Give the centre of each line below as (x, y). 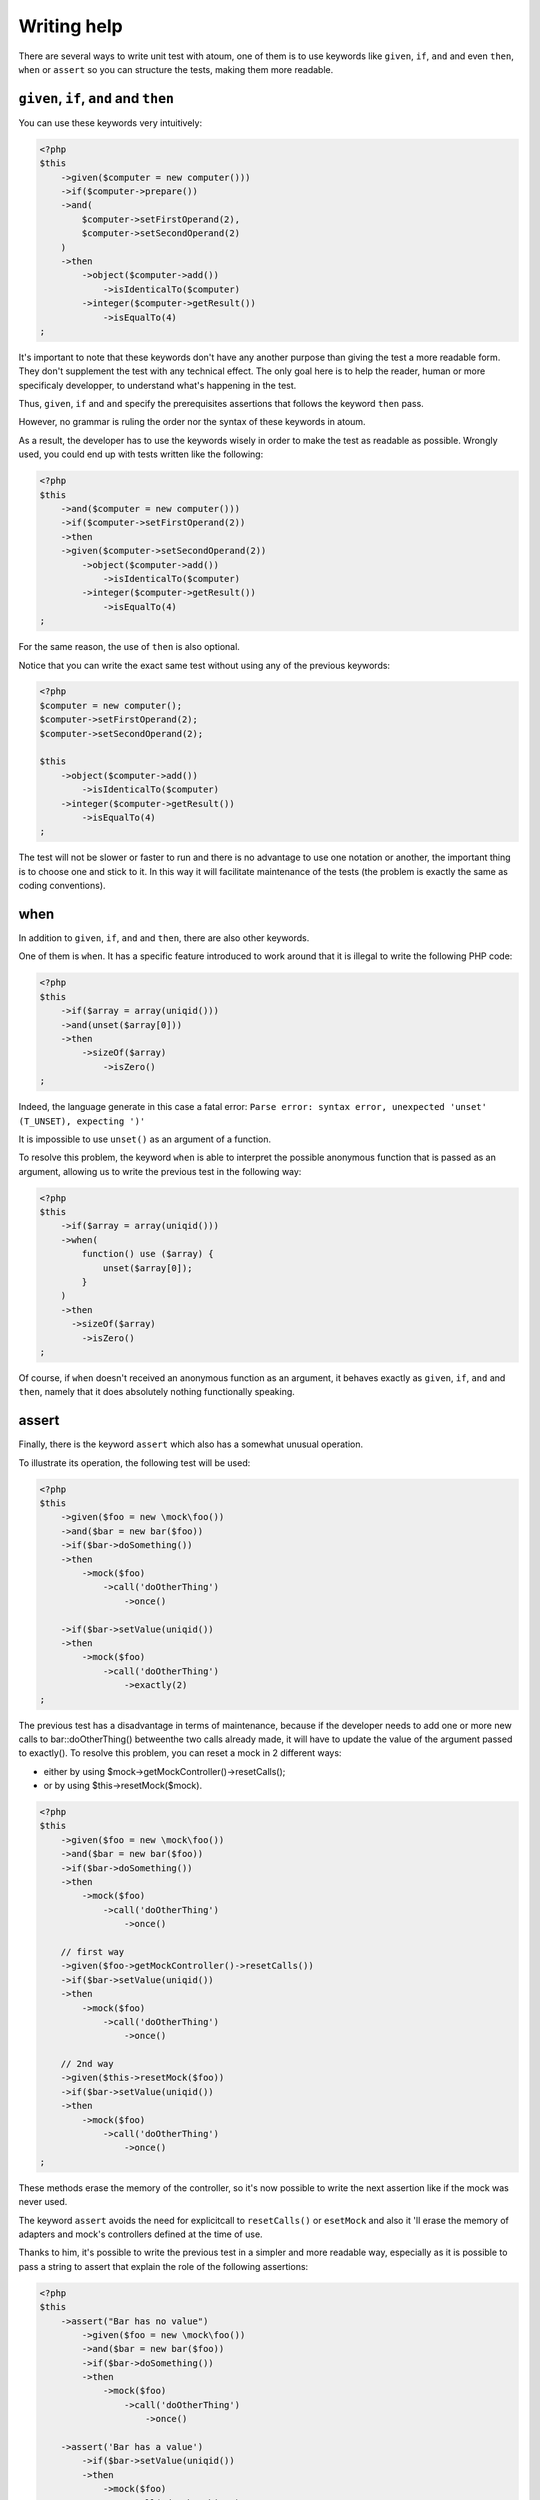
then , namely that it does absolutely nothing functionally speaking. (156, 1392)
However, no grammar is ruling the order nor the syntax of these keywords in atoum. (192, 422)
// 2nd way (87, 2064)
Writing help (71, 26)
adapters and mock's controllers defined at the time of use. (141, 2234)
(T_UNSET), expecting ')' (82, 1121)
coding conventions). (62, 886)
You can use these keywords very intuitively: (110, 122)
